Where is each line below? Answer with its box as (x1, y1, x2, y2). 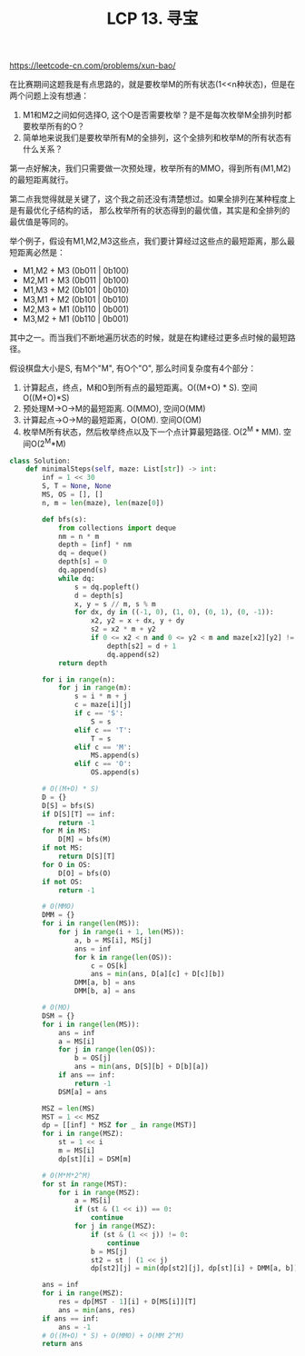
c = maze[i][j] (74, 701, 132, 710)
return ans (42, 1340, 84, 1349)
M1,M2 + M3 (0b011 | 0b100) (22, 265, 130, 276)
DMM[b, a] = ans (74, 987, 136, 996)
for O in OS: (42, 860, 92, 869)
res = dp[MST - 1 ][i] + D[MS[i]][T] (57, 1297, 197, 1306)
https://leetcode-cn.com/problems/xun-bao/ (9, 60, 176, 71)
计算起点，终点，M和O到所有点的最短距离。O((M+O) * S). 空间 (22, 383, 258, 394)
